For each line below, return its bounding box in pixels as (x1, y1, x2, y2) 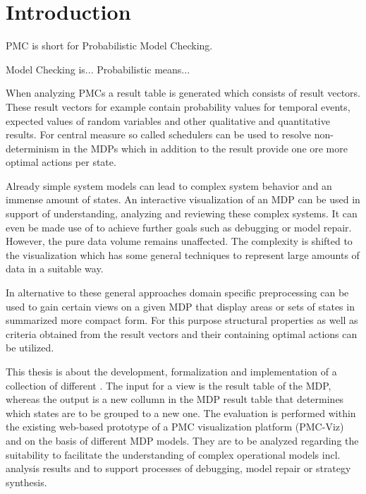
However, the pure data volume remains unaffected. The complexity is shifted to (6, 234, 353, 248)
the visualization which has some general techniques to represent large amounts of (6, 247, 360, 262)
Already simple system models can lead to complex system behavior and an (6, 178, 332, 193)
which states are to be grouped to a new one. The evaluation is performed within (6, 405, 356, 420)
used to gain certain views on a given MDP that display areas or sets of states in (6, 299, 355, 313)
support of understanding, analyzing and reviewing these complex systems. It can (6, 206, 358, 221)
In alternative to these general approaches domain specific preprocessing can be (6, 285, 349, 300)
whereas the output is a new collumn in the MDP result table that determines (6, 392, 344, 406)
